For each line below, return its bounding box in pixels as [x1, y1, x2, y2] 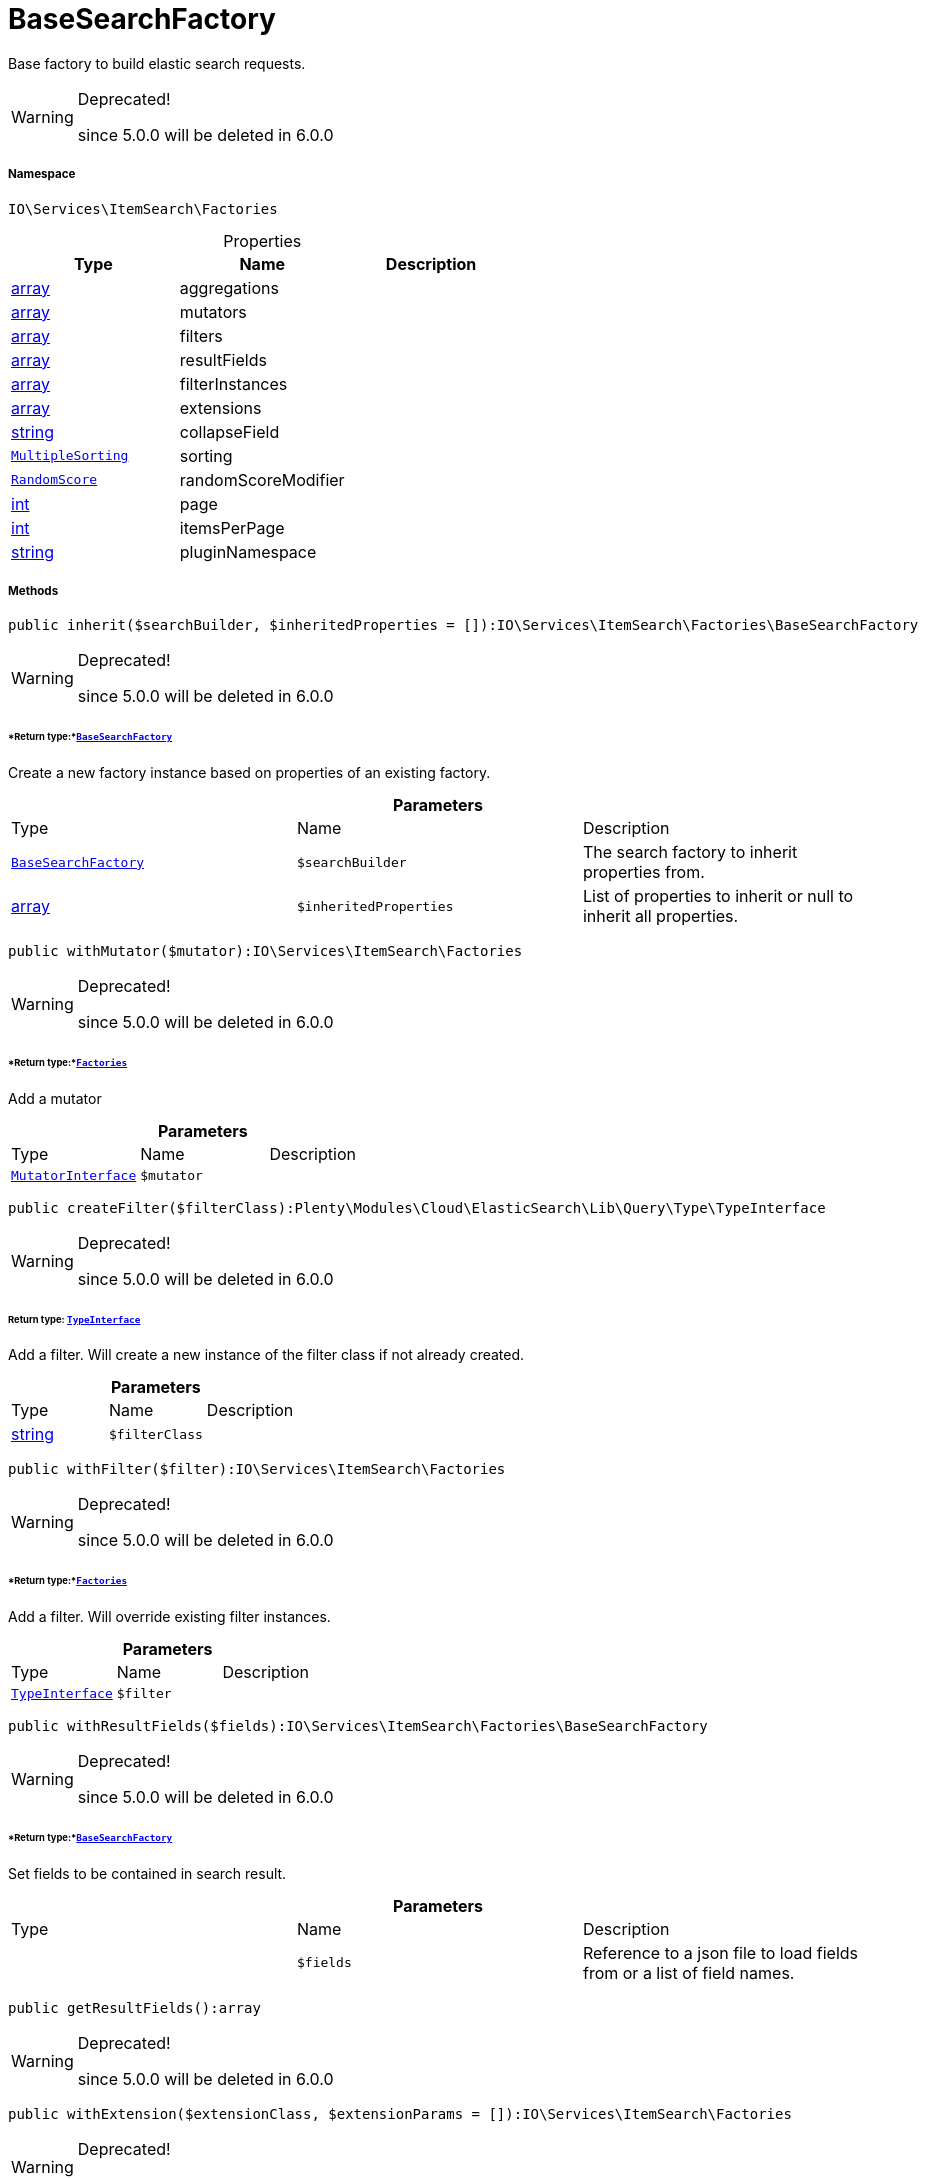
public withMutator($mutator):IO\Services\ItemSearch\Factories [8, 943, 523, 959]
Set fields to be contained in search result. [8, 1864, 287, 1882]
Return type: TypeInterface [8, 1313, 141, 1325]
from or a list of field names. [582, 1962, 795, 1983]
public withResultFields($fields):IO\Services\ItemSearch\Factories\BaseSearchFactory [8, 1718, 708, 1735]
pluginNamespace [179, 541, 317, 562]
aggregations [179, 277, 279, 298]
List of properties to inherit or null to [582, 886, 854, 906]
